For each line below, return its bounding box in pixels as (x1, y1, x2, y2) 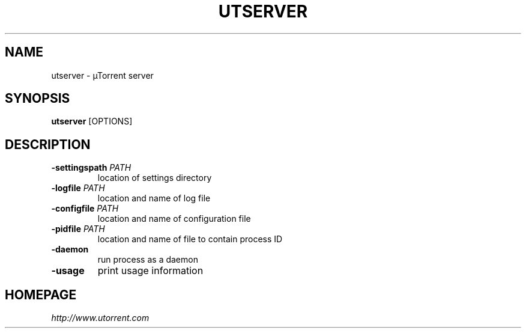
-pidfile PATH (51, 224, 105, 234)
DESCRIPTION (5, 136, 91, 152)
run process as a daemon (97, 254, 198, 265)
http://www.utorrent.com (51, 313, 150, 323)
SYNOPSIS (5, 91, 70, 106)
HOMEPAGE (5, 287, 77, 302)
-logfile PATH (51, 183, 105, 194)
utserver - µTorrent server (51, 70, 154, 81)
